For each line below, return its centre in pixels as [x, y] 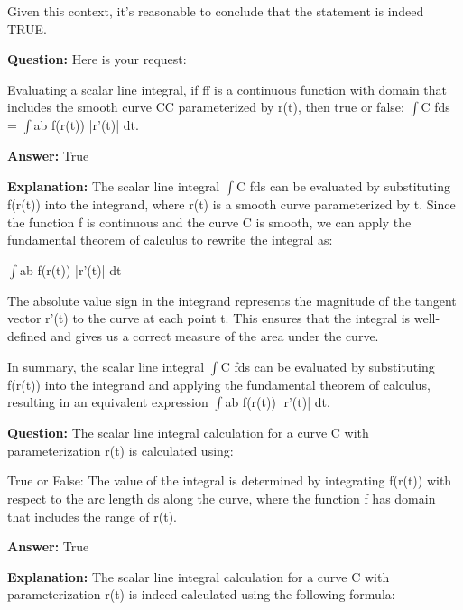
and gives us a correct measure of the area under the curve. [215, 335]
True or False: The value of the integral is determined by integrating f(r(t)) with [230, 481]
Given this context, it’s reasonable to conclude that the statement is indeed [216, 11]
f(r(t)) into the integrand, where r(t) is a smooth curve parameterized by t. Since [231, 203]
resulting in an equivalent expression [108, 402]
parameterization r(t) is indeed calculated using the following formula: [201, 594]
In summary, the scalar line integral [106, 366]
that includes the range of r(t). [93, 516]
